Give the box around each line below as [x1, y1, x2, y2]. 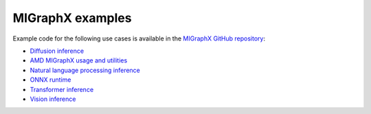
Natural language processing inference [30, 66, 141, 74]
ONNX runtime [30, 76, 71, 84]
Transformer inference [30, 85, 94, 93]
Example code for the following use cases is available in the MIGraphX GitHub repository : [12, 34, 266, 43]
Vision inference [30, 95, 76, 103]
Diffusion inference [30, 47, 85, 55]
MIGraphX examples [12, 10, 132, 25]
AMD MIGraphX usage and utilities [30, 56, 128, 65]
